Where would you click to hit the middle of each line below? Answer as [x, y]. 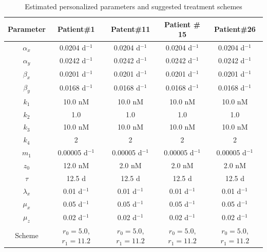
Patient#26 [235, 29]
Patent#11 [130, 29]
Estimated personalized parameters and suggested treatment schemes [133, 6]
